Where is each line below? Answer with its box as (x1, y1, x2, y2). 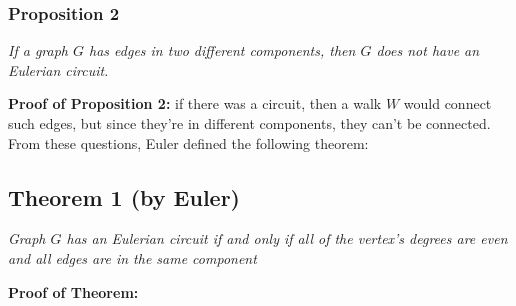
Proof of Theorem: (8, 281, 139, 302)
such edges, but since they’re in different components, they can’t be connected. (8, 113, 491, 133)
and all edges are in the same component (8, 247, 257, 268)
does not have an (376, 40, 480, 61)
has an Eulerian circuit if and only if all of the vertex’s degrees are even (66, 228, 508, 249)
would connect (403, 93, 492, 114)
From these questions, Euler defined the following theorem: (8, 132, 369, 153)
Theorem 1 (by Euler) (8, 181, 240, 212)
